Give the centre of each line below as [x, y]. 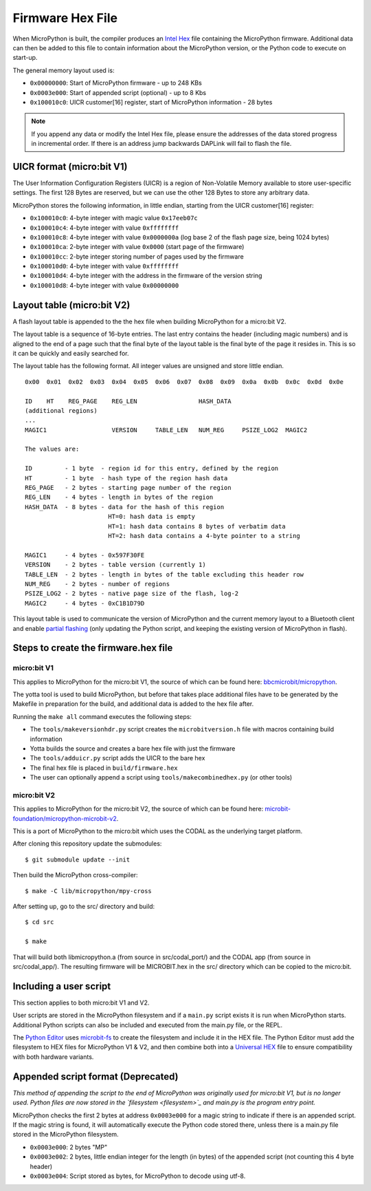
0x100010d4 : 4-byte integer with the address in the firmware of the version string [146, 276]
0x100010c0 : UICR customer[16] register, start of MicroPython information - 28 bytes [151, 102]
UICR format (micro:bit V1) [70, 166]
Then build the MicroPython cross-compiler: [75, 875]
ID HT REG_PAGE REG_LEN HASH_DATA [128, 401]
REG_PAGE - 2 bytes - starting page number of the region [128, 488]
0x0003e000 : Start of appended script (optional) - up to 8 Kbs [118, 92]
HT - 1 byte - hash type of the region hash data [126, 478]
